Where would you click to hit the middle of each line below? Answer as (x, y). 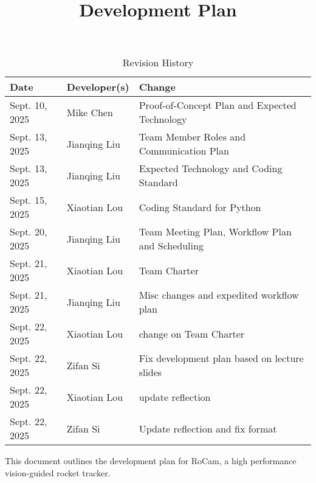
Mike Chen (90, 112)
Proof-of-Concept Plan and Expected (218, 105)
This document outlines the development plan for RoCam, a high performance (151, 461)
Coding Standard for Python (200, 207)
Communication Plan (184, 151)
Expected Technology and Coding (211, 169)
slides (150, 372)
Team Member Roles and (192, 137)
